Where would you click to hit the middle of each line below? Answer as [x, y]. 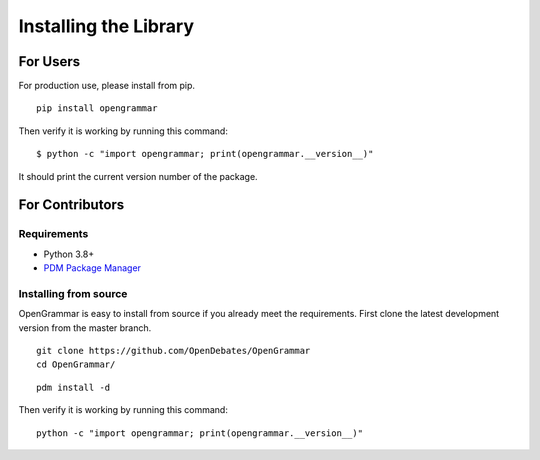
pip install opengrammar [97, 108]
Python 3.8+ [69, 254]
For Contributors [71, 205]
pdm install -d [73, 387]
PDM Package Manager [92, 268]
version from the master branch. [85, 327]
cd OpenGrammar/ [76, 364]
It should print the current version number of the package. [138, 176]
